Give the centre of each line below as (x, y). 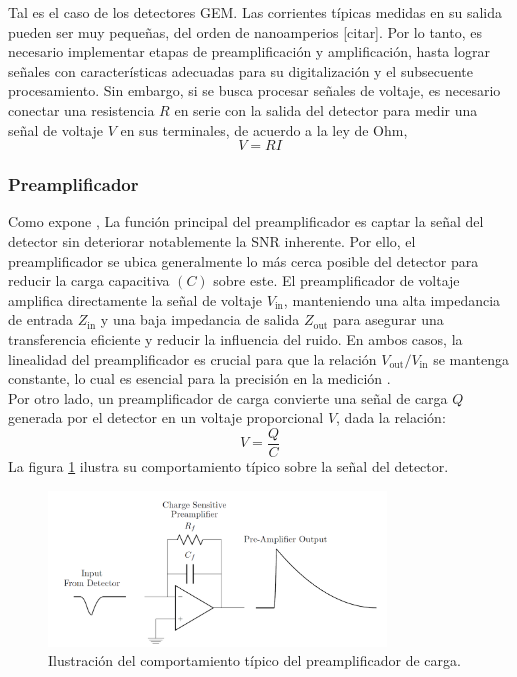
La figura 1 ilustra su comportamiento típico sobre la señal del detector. (228, 465)
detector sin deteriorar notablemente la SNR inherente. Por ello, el (212, 240)
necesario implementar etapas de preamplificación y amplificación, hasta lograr (249, 51)
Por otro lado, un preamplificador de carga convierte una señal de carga (228, 397)
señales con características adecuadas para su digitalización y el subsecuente (241, 70)
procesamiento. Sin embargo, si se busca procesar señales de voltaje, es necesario (254, 90)
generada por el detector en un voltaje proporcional (166, 417)
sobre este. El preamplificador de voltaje (336, 280)
